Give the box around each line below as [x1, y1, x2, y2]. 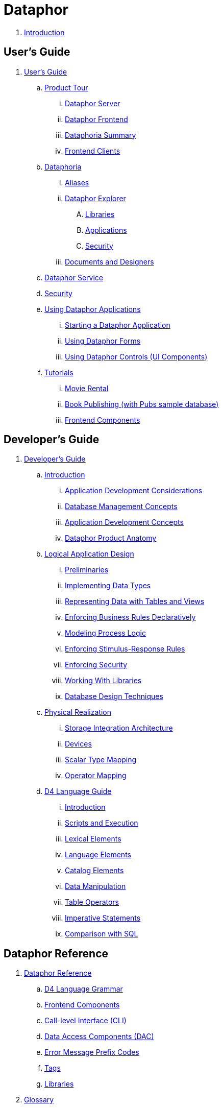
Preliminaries [65, 565, 109, 574]
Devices [65, 739, 92, 749]
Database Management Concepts [65, 502, 178, 511]
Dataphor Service [44, 273, 103, 282]
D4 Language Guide [44, 787, 112, 796]
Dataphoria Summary [65, 130, 136, 139]
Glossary [24, 1095, 54, 1104]
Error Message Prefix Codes [44, 1048, 139, 1057]
